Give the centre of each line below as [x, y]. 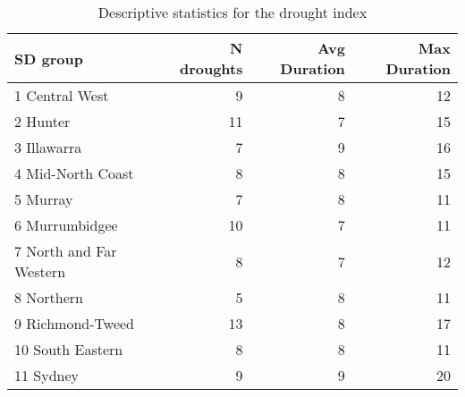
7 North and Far [66, 251]
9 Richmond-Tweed [74, 323]
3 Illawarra [48, 147]
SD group [49, 58]
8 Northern [49, 297]
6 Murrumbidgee [66, 225]
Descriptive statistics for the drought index [232, 12]
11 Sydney [47, 375]
